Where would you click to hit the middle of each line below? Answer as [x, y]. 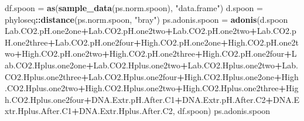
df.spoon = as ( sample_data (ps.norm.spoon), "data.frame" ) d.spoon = [134, 8]
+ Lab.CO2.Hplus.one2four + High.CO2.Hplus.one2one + [181, 76]
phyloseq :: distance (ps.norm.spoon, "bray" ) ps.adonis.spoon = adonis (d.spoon [146, 19]
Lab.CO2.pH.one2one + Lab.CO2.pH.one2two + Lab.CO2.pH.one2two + [131, 31]
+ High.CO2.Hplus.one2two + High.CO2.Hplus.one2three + [182, 88]
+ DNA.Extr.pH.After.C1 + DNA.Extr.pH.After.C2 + [178, 99]
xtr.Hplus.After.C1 [38, 111]
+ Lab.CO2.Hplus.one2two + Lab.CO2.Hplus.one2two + [184, 65]
